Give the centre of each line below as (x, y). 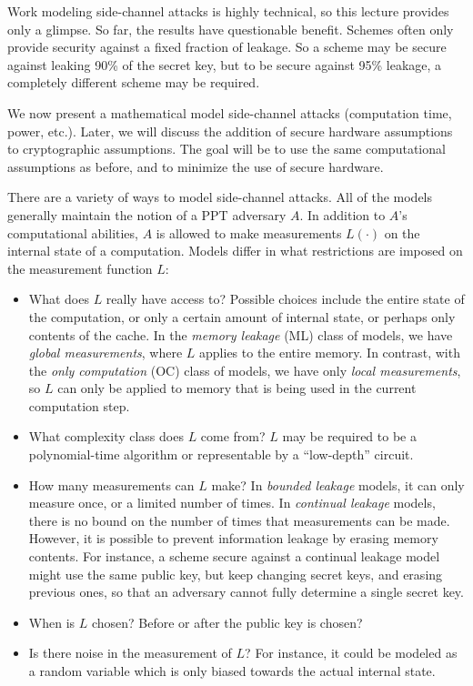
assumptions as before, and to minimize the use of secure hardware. (196, 166)
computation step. (79, 405)
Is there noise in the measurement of (130, 653)
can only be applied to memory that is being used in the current (237, 388)
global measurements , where (106, 353)
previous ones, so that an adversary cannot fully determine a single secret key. (246, 592)
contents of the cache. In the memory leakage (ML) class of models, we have (241, 334)
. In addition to (342, 214)
